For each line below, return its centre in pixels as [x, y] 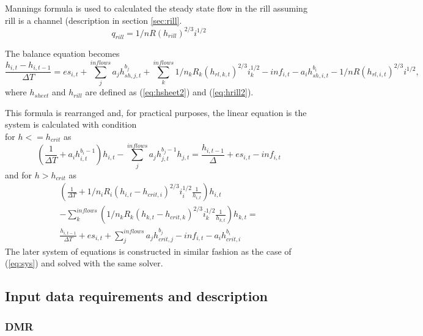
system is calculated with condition [71, 124]
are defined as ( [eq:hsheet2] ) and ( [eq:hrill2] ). [169, 92]
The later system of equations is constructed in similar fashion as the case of [148, 251]
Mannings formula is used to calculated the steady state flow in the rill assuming [156, 8]
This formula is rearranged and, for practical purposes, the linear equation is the [156, 112]
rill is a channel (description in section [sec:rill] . [94, 20]
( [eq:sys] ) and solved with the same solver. [84, 263]
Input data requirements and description [136, 296]
